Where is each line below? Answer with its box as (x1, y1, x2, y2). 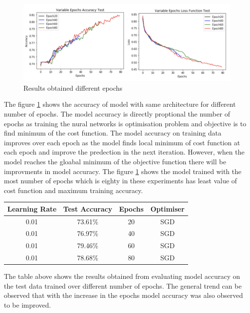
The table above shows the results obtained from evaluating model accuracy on (4, 271, 240, 281)
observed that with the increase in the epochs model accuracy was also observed (4, 290, 243, 300)
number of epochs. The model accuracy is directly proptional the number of (4, 108, 230, 118)
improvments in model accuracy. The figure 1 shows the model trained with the (4, 166, 242, 176)
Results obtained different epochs (23, 82, 123, 93)
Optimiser (150, 203, 185, 214)
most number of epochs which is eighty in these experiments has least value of (4, 176, 237, 186)
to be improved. (4, 300, 51, 310)
